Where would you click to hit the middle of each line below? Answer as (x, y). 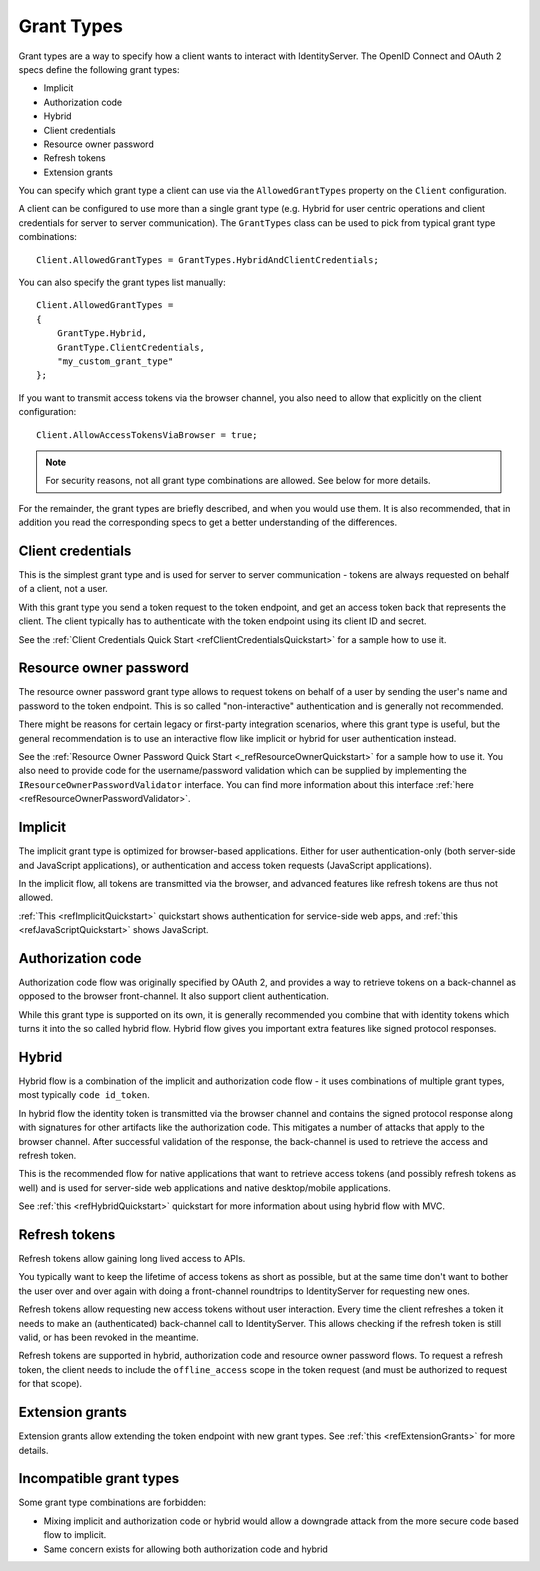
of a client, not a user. (63, 589)
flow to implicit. (75, 1535)
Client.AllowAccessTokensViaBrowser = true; (147, 434)
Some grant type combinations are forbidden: (112, 1502)
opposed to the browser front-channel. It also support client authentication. (174, 996)
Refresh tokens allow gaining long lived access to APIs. (132, 1259)
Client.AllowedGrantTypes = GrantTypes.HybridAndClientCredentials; (207, 259)
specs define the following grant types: (99, 69)
